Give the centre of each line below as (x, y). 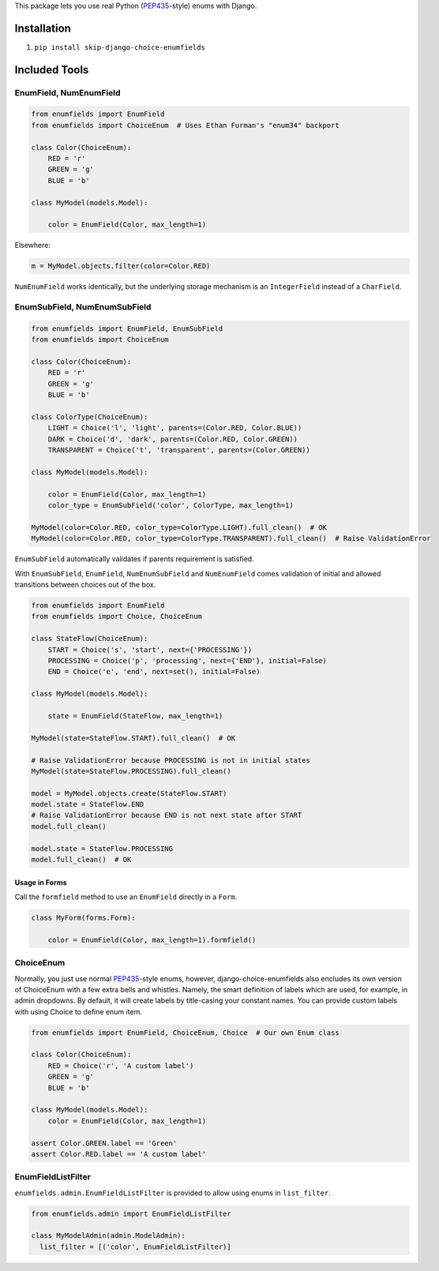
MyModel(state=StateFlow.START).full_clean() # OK (133, 738)
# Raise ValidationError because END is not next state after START (167, 815)
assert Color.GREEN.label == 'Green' (104, 1143)
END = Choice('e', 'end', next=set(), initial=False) (154, 672)
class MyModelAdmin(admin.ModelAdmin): (108, 1236)
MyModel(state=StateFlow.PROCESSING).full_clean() (131, 771)
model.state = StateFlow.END (88, 804)
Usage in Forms (41, 882)
